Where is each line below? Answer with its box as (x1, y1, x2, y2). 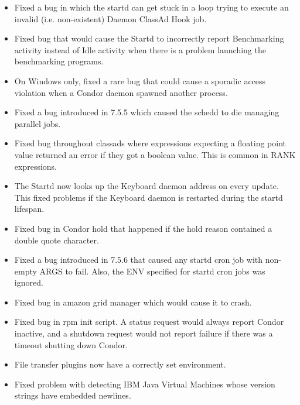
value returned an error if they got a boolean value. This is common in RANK (14, 148, 296, 160)
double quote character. (14, 234, 99, 246)
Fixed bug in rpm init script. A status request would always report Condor (14, 315, 284, 328)
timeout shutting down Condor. (14, 338, 128, 351)
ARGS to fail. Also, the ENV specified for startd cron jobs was (39, 265, 265, 277)
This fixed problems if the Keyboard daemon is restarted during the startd (14, 191, 283, 203)
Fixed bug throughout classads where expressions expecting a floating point (14, 137, 286, 149)
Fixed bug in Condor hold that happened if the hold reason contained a (14, 222, 272, 234)
